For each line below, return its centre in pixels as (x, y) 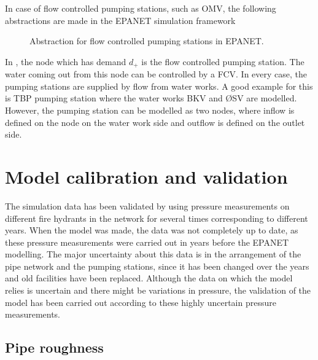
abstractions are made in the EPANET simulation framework (120, 20)
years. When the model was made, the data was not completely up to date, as (152, 230)
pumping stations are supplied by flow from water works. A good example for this (159, 86)
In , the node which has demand (66, 61)
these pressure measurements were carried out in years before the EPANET (147, 242)
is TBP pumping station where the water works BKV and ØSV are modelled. (151, 98)
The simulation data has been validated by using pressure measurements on (147, 205)
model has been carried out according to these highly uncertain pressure (141, 302)
